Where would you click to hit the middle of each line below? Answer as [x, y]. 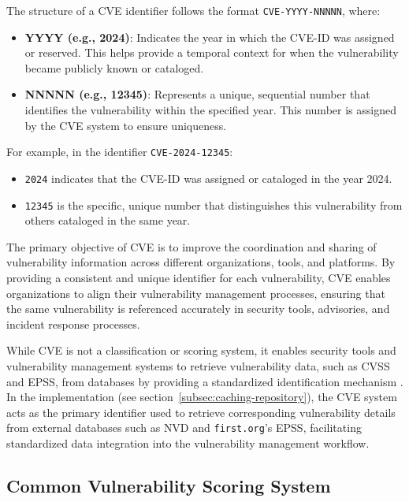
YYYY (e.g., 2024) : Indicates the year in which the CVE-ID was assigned [210, 37]
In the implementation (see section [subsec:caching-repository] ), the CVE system [202, 397]
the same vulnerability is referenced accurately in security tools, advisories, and [198, 309]
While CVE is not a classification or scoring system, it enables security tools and [201, 350]
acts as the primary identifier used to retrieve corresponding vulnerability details [201, 412]
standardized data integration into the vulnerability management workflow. [188, 443]
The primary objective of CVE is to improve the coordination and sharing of [191, 246]
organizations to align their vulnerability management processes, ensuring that [196, 293]
